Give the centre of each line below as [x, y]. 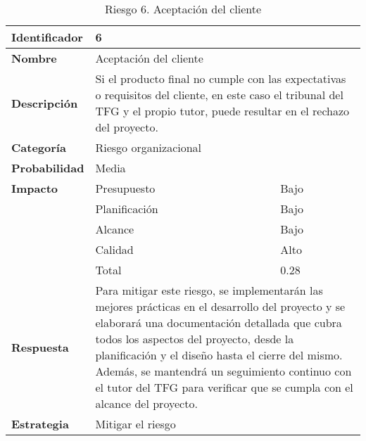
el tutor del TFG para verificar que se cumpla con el [224, 387]
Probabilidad [48, 168]
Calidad [114, 249]
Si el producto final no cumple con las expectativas [221, 78]
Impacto [35, 188]
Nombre [34, 58]
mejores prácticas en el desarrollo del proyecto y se [220, 306]
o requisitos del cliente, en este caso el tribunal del [219, 95]
